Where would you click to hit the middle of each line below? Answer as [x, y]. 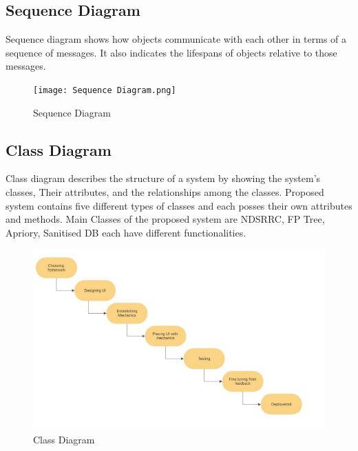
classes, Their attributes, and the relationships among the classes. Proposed [165, 192]
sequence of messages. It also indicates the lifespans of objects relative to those [171, 52]
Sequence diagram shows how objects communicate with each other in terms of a [176, 39]
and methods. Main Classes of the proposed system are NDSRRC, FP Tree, [165, 219]
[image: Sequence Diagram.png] [105, 90]
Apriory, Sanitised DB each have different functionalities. [126, 232]
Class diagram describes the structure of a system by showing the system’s [163, 178]
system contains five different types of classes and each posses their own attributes [179, 205]
